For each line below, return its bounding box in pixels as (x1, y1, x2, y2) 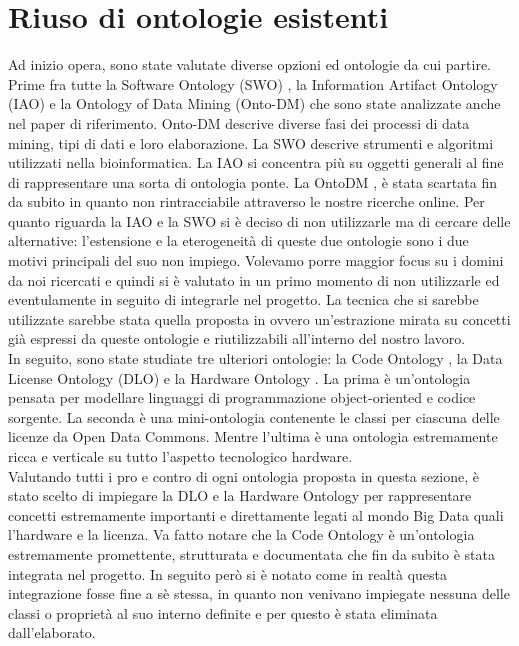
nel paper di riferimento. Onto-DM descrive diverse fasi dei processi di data (8, 112, 470, 133)
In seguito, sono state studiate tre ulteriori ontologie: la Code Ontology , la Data (8, 348, 503, 369)
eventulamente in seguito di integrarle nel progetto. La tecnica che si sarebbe (8, 289, 479, 310)
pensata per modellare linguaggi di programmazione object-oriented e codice (8, 387, 476, 408)
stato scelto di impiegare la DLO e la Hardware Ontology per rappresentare (8, 485, 472, 506)
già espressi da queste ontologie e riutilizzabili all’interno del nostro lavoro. (8, 328, 466, 349)
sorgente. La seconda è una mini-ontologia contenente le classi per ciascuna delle (8, 406, 500, 427)
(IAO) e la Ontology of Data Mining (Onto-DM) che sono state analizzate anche (8, 93, 501, 114)
